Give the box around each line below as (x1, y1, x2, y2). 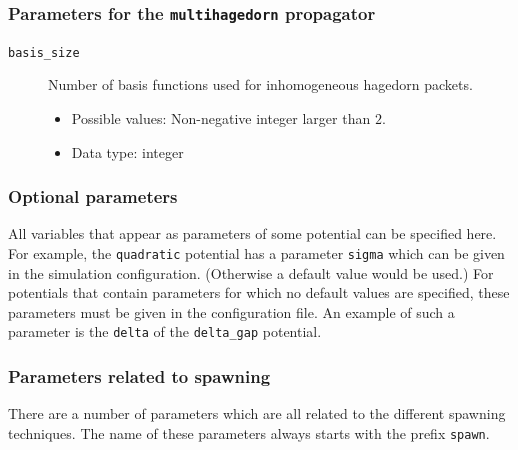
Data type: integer (71, 141, 184, 162)
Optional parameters (8, 184, 178, 209)
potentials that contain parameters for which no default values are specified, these (8, 282, 510, 303)
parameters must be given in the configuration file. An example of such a (8, 301, 455, 322)
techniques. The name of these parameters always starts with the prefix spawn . (8, 422, 490, 443)
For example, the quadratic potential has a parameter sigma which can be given (8, 243, 505, 264)
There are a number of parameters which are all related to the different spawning (8, 403, 506, 424)
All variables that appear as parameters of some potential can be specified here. (8, 223, 497, 244)
